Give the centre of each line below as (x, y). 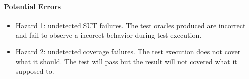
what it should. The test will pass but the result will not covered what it (126, 61)
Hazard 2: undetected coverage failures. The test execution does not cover (128, 51)
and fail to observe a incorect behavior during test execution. (109, 35)
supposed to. (35, 71)
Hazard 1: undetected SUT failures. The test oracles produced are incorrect (130, 25)
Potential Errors (33, 6)
